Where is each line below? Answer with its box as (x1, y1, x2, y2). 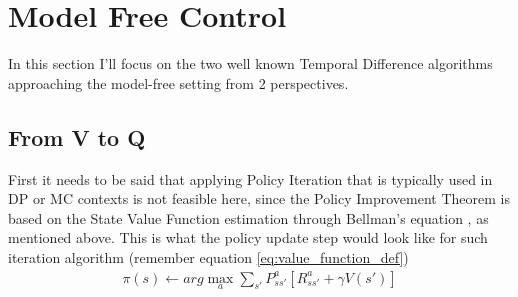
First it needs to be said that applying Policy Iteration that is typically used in (8, 168, 493, 189)
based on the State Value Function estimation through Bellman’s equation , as (8, 207, 489, 228)
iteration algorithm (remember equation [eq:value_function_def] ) (8, 246, 409, 267)
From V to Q (8, 121, 146, 152)
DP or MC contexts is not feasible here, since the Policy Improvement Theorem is (8, 188, 510, 209)
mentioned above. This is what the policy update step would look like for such (8, 227, 488, 248)
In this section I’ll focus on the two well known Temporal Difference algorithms (8, 53, 493, 74)
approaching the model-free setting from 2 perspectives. (8, 72, 349, 93)
